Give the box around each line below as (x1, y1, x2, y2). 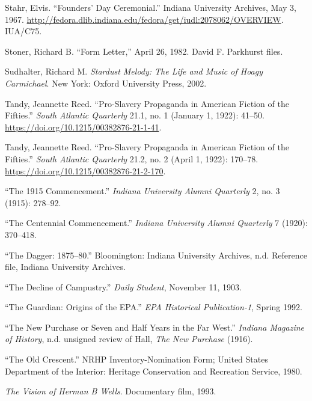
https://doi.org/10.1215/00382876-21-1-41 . (5, 120, 162, 133)
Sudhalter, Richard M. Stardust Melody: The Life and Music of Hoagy (5, 65, 263, 78)
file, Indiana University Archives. (5, 260, 126, 273)
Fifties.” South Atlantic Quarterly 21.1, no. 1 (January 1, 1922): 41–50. (5, 109, 265, 121)
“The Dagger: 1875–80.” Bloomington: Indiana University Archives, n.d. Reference (5, 248, 307, 261)
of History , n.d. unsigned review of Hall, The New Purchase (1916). (5, 332, 253, 345)
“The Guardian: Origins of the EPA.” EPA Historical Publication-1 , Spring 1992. (5, 301, 302, 313)
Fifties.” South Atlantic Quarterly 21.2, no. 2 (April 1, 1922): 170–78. (5, 152, 258, 165)
